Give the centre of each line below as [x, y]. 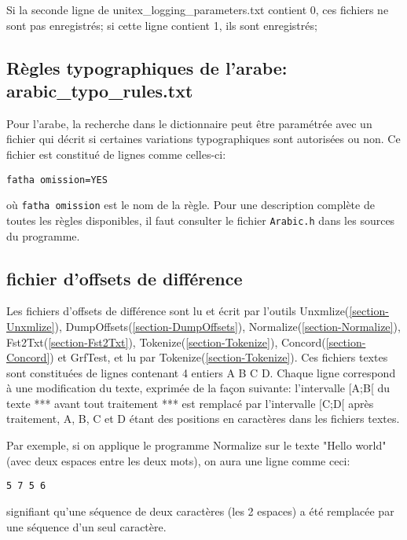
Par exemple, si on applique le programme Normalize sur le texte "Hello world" [196, 445]
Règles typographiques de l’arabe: [147, 67]
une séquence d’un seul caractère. [86, 526]
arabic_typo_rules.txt [100, 90]
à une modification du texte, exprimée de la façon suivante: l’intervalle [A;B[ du [198, 388]
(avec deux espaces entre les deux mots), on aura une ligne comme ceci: [178, 460]
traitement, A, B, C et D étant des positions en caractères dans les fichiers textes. [203, 419]
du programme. [43, 235]
